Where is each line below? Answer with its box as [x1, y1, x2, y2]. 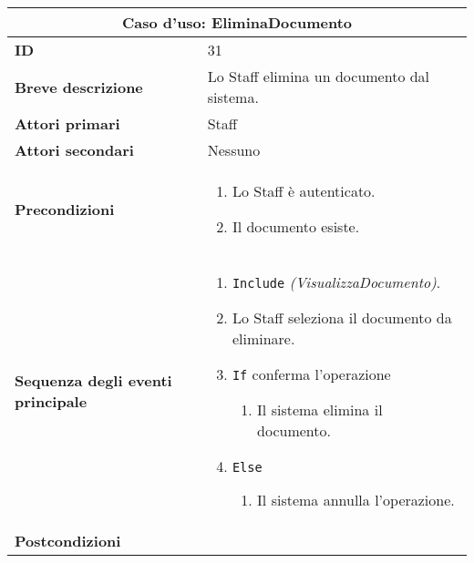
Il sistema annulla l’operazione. [257, 489, 455, 510]
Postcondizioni [15, 530, 121, 551]
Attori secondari [15, 139, 134, 160]
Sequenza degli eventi [15, 370, 172, 391]
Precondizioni [15, 198, 115, 220]
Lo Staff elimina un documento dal [207, 66, 430, 87]
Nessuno [207, 139, 261, 160]
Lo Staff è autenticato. [232, 180, 376, 201]
